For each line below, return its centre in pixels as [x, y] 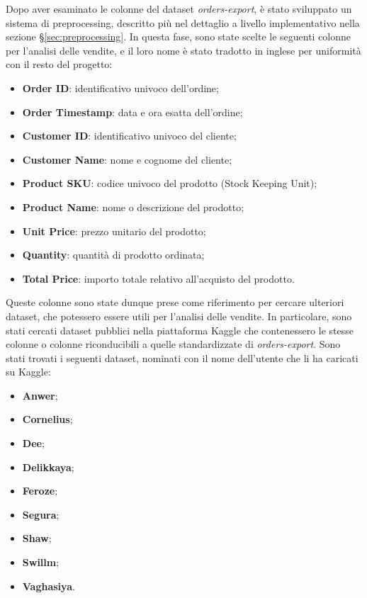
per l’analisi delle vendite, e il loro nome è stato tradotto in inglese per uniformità [183, 50]
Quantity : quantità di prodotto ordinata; [113, 255]
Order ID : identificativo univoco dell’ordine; [120, 88]
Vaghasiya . [49, 586]
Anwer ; [40, 395]
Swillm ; [41, 562]
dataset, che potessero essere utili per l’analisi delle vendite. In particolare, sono [179, 316]
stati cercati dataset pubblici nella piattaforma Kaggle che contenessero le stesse [180, 330]
